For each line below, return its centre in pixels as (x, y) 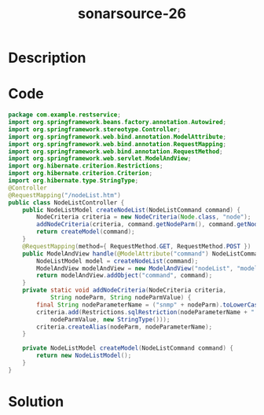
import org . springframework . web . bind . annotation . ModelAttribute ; (117, 137)
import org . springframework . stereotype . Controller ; (94, 129)
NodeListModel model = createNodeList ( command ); (117, 261)
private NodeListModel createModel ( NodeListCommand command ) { (128, 348)
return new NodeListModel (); (84, 356)
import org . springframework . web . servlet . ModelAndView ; (100, 159)
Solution (36, 401)
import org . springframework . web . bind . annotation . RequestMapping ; (117, 144)
